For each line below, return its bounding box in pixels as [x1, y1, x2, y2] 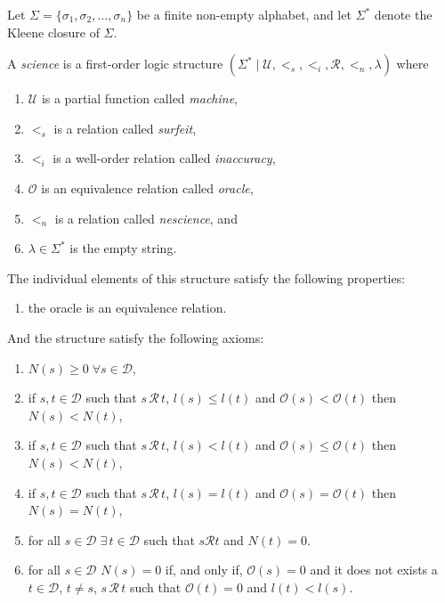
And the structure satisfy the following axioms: [7, 328, 264, 346]
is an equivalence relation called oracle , [41, 178, 254, 197]
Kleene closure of [7, 22, 100, 41]
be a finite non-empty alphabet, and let [136, 5, 352, 23]
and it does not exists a [310, 560, 438, 579]
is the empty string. [69, 239, 177, 257]
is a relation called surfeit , [53, 118, 197, 137]
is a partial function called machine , [41, 89, 239, 108]
